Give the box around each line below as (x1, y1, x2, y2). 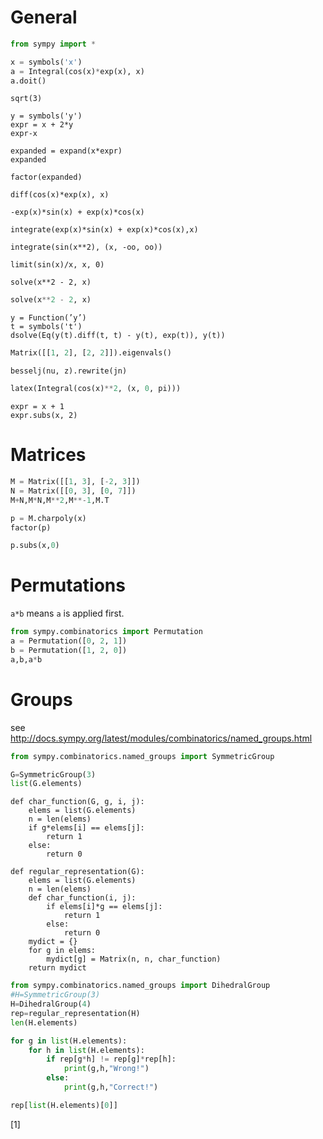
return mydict (28, 963, 87, 973)
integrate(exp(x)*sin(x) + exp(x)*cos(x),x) (10, 225, 199, 235)
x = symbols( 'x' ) (10, 57, 83, 67)
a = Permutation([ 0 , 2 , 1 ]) (10, 636, 128, 646)
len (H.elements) (10, 1017, 78, 1028)
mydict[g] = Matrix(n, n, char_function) (46, 954, 222, 965)
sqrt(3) (10, 94, 43, 104)
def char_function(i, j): (28, 893, 137, 903)
